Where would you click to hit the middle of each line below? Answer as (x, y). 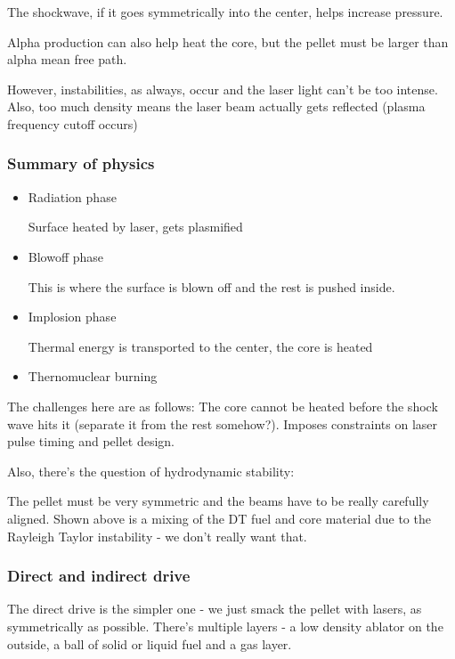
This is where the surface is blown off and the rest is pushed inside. (211, 286)
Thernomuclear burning (93, 376)
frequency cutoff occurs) (73, 123)
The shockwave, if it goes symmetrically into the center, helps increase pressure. (225, 12)
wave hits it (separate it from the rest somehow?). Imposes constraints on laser (223, 423)
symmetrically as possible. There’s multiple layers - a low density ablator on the (225, 626)
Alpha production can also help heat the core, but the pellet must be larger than (228, 41)
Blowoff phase (66, 256)
